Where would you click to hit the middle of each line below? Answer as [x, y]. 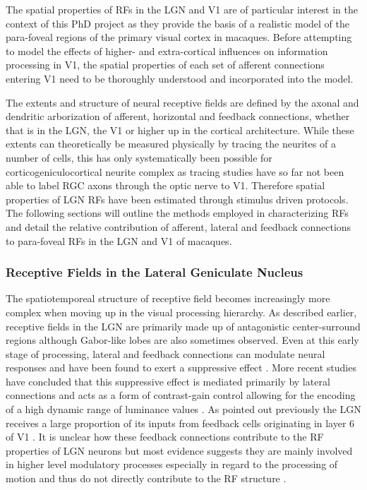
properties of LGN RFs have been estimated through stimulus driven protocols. [177, 199]
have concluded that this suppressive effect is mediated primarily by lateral [168, 381]
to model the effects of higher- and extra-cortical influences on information [167, 50]
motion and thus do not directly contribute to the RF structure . [146, 478]
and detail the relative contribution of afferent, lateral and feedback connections [179, 226]
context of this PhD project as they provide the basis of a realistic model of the [178, 23]
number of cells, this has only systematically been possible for [139, 157]
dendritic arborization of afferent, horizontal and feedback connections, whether [178, 116]
